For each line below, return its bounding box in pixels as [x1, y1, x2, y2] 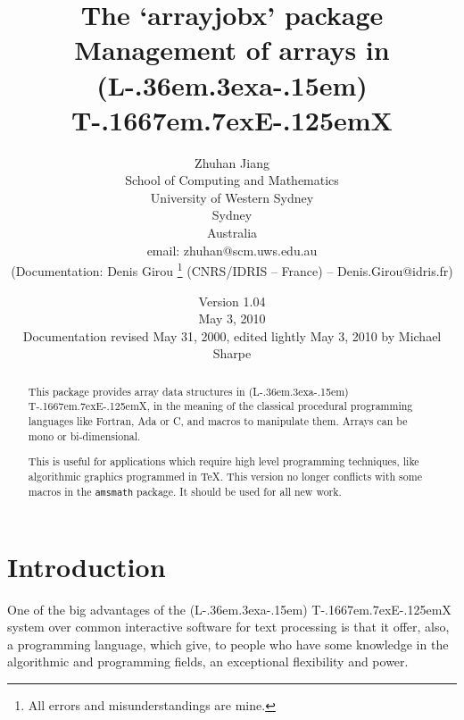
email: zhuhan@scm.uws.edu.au [146, 240, 318, 259]
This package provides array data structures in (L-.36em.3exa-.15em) [28, 383, 349, 398]
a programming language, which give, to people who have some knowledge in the [7, 634, 449, 653]
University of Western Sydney [150, 188, 314, 206]
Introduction [7, 548, 166, 584]
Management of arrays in [74, 31, 390, 68]
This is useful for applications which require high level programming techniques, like [28, 454, 419, 469]
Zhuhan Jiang [195, 153, 269, 172]
